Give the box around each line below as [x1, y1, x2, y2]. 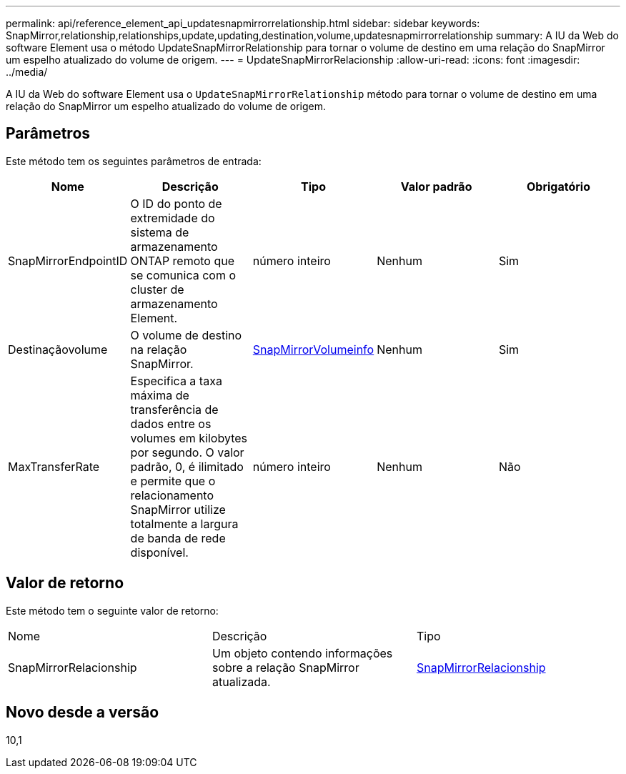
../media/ [6, 66, 48, 78]
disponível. [130, 545, 189, 560]
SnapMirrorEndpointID [8, 253, 128, 268]
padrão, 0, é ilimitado [130, 459, 244, 474]
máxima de [130, 387, 189, 402]
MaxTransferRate [8, 459, 100, 474]
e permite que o [130, 473, 216, 488]
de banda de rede [130, 530, 226, 545]
